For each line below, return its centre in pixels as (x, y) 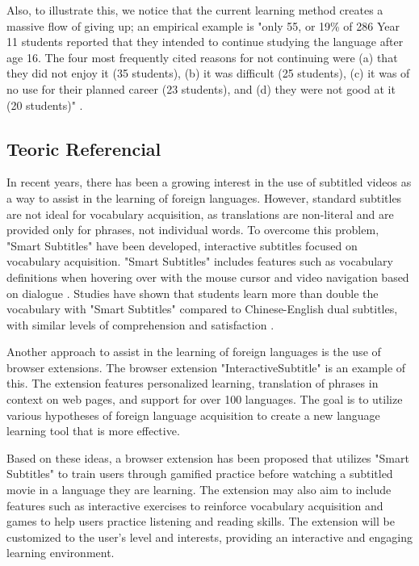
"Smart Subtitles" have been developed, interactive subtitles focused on (182, 245)
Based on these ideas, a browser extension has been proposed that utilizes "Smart (208, 457)
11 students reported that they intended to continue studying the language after (205, 42)
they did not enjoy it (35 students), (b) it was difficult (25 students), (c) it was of (208, 73)
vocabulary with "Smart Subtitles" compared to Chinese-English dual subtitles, (202, 309)
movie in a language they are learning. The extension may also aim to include (199, 490)
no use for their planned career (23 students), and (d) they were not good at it (201, 88)
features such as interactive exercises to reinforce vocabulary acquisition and (195, 505)
